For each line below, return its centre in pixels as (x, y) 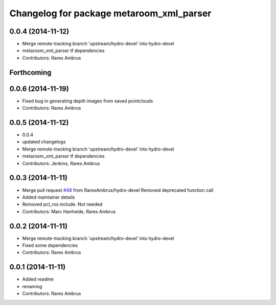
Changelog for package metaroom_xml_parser (110, 13)
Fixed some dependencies (50, 245)
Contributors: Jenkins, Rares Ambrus (61, 163)
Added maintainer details (49, 197)
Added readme (38, 279)
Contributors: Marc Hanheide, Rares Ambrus (69, 211)
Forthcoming (30, 72)
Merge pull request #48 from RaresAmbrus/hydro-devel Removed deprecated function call (118, 190)
